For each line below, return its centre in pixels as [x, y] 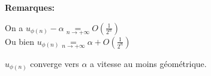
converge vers [55, 64]
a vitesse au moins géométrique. [148, 64]
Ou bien [20, 41]
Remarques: [30, 7]
